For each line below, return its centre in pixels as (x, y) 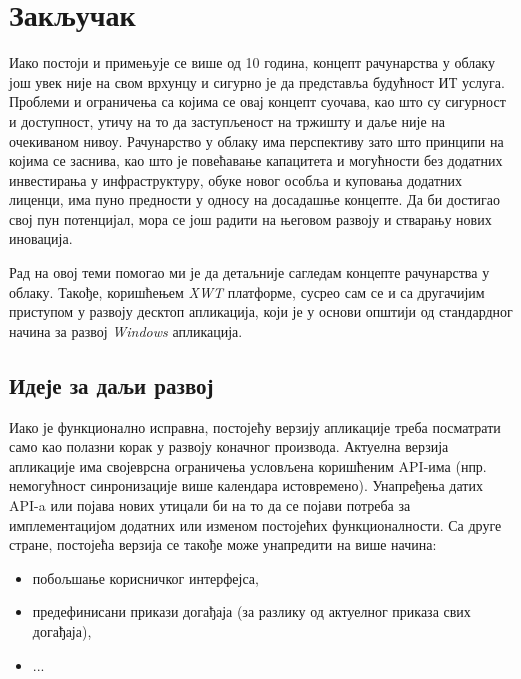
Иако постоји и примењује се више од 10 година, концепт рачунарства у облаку (252, 62)
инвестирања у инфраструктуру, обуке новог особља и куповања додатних (236, 179)
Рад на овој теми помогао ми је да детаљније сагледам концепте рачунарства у (249, 272)
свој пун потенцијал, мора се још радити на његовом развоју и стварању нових (250, 218)
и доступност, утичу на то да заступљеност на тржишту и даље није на (227, 120)
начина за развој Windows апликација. (126, 330)
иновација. (41, 238)
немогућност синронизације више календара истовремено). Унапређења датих (246, 485)
